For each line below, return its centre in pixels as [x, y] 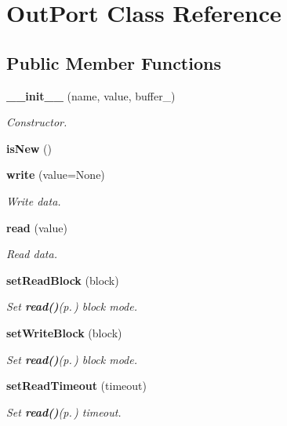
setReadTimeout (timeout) [76, 386]
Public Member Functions [114, 62]
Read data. [32, 254]
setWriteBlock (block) [64, 332]
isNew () [29, 148]
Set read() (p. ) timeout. [64, 411]
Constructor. [37, 122]
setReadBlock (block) [63, 280]
